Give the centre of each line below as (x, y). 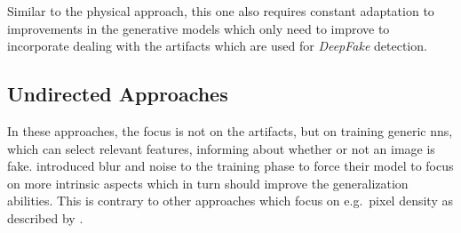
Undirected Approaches (118, 94)
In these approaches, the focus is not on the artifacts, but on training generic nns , (230, 130)
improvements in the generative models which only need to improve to (199, 28)
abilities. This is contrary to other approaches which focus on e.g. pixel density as (230, 201)
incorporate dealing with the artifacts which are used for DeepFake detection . (217, 46)
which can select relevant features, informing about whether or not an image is (221, 148)
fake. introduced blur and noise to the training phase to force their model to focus (230, 166)
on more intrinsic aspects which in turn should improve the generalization (208, 183)
